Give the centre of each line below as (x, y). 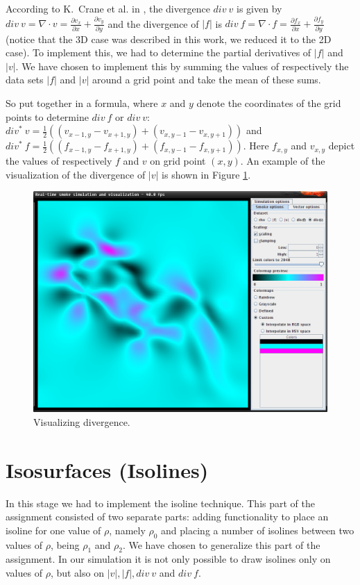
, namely (127, 530)
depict (342, 146)
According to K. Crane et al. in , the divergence (108, 8)
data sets (25, 80)
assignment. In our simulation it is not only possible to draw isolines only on (168, 559)
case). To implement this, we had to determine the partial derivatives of (158, 52)
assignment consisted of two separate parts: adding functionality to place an (167, 517)
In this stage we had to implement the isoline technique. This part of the (160, 503)
